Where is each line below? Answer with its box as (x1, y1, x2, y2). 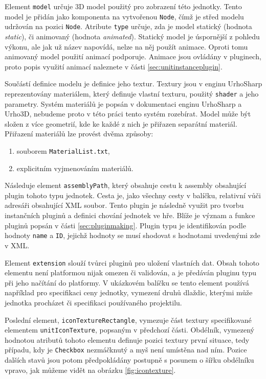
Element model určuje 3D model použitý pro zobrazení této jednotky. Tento (5, 1, 242, 11)
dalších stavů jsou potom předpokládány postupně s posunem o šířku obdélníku (5, 354, 254, 365)
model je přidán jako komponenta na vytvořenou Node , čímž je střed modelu (5, 11, 244, 21)
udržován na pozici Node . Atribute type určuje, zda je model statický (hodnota (5, 21, 252, 32)
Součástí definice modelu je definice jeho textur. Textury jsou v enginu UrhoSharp (5, 78, 262, 89)
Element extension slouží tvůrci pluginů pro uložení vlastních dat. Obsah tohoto (5, 257, 259, 268)
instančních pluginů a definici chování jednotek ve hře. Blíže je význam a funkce (5, 210, 255, 221)
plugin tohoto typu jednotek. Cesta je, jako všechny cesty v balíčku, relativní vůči (5, 189, 261, 200)
